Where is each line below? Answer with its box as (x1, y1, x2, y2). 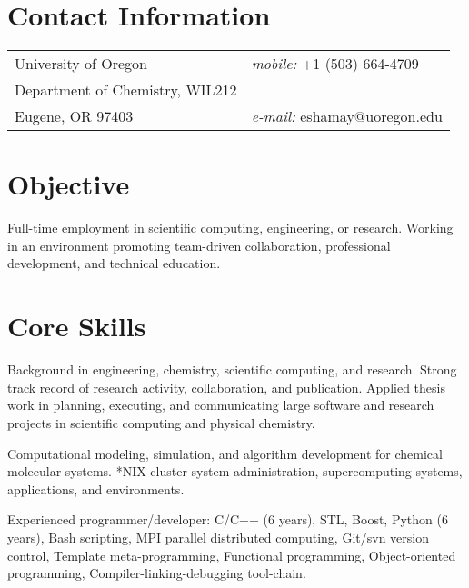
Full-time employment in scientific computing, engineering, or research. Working (7, 218, 454, 237)
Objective (7, 165, 130, 203)
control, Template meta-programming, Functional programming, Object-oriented (7, 545, 456, 564)
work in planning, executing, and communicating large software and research (7, 395, 434, 414)
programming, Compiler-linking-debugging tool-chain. (7, 563, 306, 583)
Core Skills (7, 307, 146, 344)
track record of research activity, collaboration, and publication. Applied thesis (7, 377, 445, 396)
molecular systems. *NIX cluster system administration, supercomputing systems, (7, 462, 463, 481)
